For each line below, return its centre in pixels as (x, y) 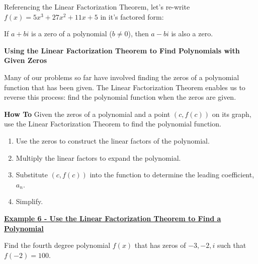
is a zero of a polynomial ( (72, 34)
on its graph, (232, 114)
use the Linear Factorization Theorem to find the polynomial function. (113, 124)
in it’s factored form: (132, 16)
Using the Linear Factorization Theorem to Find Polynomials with (122, 50)
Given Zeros (26, 60)
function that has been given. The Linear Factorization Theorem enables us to (125, 87)
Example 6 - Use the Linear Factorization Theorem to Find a (113, 218)
